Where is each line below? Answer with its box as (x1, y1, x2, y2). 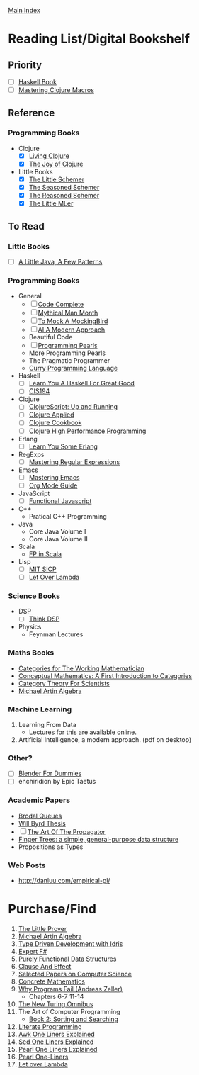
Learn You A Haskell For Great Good (28, 379, 135, 388)
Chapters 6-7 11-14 (28, 992, 84, 1001)
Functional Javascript (28, 496, 92, 505)
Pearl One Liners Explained (18, 1045, 98, 1053)
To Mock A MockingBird (38, 317, 108, 325)
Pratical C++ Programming (28, 512, 107, 520)
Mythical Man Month (38, 308, 98, 317)
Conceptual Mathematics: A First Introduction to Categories (18, 671, 193, 680)
